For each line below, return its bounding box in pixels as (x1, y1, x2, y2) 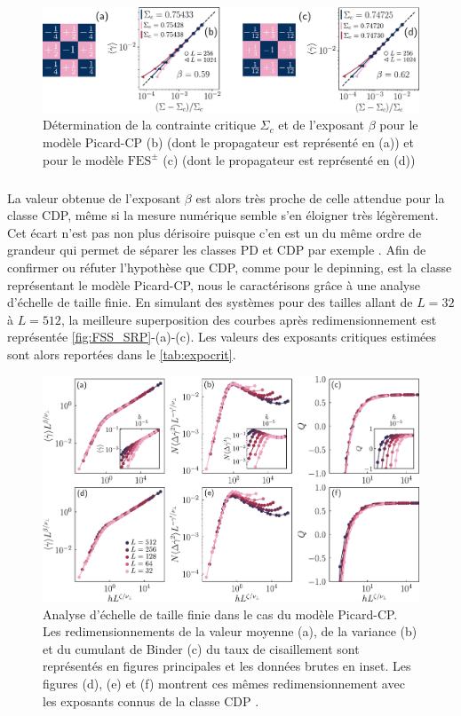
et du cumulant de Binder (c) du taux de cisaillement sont (43, 639, 360, 657)
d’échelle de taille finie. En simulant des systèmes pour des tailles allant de (7, 293, 413, 311)
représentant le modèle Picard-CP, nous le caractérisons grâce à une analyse (7, 275, 420, 294)
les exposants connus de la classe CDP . (43, 691, 259, 710)
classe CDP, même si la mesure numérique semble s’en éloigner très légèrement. (7, 206, 439, 224)
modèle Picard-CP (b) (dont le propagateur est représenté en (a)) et (43, 133, 414, 152)
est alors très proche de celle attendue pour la (195, 188, 445, 207)
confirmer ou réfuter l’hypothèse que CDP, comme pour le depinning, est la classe (7, 257, 452, 276)
